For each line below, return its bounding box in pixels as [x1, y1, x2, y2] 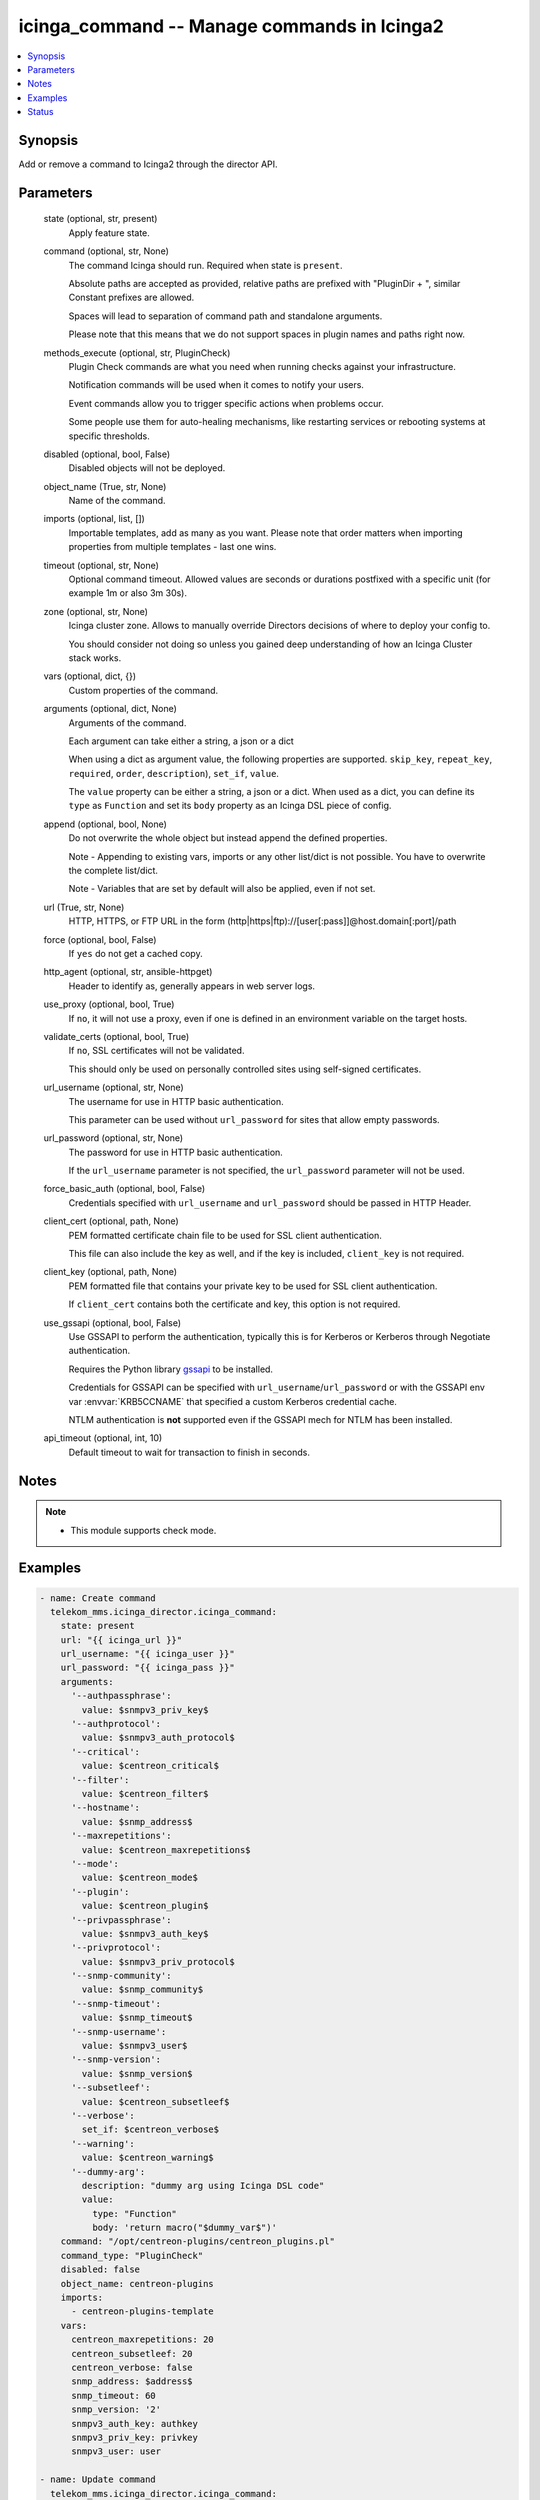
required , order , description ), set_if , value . [68, 767, 280, 779]
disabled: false [60, 2264, 140, 2275]
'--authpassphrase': [71, 1690, 172, 1702]
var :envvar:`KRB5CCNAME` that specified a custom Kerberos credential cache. [68, 1395, 397, 1407]
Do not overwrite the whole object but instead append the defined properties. [68, 832, 388, 844]
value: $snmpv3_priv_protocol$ [81, 1956, 235, 1967]
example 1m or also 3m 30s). [68, 587, 188, 599]
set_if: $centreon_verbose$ [81, 2124, 220, 2135]
